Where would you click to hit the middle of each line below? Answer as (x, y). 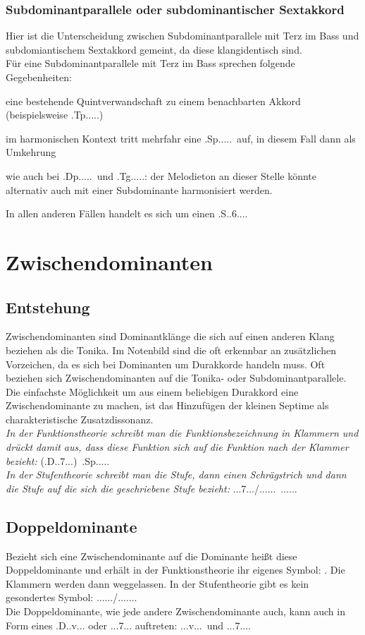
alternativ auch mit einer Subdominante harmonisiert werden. (139, 189)
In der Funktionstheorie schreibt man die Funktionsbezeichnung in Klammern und (182, 433)
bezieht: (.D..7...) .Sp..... (58, 460)
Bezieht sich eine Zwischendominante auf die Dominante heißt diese (151, 556)
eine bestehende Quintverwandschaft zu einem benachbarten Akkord (153, 101)
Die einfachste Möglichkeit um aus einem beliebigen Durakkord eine (152, 391)
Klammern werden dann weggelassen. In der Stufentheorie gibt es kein (157, 583)
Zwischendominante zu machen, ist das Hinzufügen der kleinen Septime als (167, 405)
